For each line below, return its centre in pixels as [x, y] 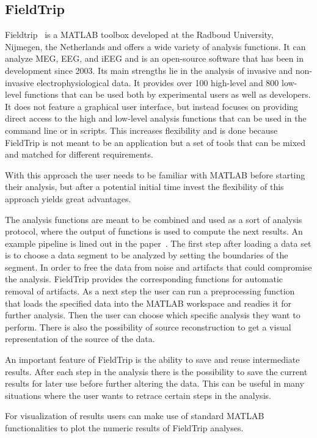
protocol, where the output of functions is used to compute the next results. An [154, 231]
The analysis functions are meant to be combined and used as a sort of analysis [154, 219]
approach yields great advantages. [68, 198]
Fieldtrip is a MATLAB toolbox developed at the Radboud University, [139, 35]
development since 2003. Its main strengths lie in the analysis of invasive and [149, 70]
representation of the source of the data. [80, 339]
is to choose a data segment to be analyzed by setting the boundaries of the [147, 255]
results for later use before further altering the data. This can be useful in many [155, 383]
